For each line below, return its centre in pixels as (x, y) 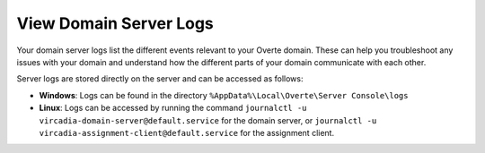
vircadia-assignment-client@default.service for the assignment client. (187, 132)
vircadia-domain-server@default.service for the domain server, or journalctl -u (208, 120)
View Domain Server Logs (115, 23)
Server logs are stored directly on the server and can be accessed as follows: (160, 79)
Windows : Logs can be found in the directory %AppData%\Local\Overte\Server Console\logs (224, 95)
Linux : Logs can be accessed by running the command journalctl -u (173, 108)
